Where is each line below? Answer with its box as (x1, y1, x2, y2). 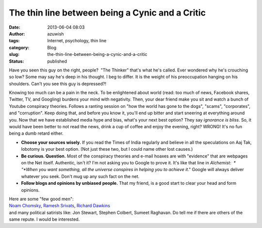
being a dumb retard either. (9, 130, 64, 136)
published (47, 58, 67, 64)
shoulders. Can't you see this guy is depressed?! (9, 81, 107, 87)
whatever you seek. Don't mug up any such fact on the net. (21, 173, 140, 179)
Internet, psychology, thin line (47, 38, 107, 44)
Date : (9, 24, 20, 30)
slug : (9, 52, 19, 57)
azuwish (47, 31, 64, 36)
